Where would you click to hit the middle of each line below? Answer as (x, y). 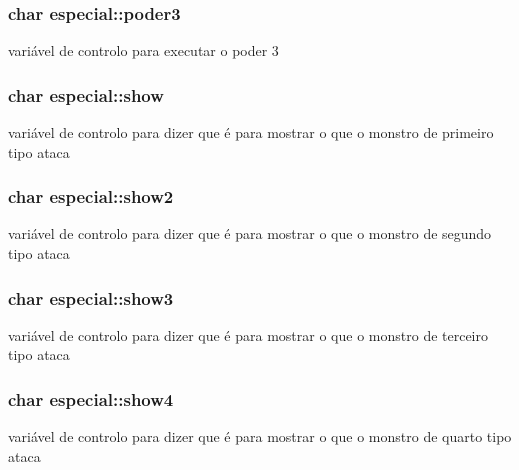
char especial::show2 (91, 196)
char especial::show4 (91, 398)
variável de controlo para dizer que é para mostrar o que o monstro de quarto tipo (260, 436)
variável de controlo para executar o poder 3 (143, 50)
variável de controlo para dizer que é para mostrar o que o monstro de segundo (250, 233)
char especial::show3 (91, 297)
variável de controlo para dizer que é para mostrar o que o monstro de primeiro (251, 132)
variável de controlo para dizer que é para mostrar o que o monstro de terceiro (248, 334)
